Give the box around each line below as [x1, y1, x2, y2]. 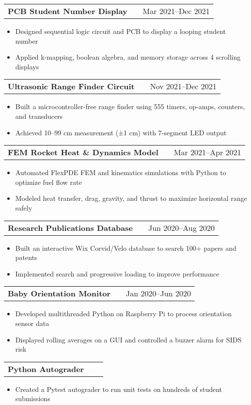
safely [15, 202, 32, 212]
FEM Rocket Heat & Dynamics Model [8, 146, 158, 158]
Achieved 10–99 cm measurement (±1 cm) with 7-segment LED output [15, 127, 227, 137]
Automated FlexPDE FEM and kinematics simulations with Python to [15, 167, 226, 178]
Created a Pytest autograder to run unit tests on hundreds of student [15, 384, 222, 394]
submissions [15, 393, 50, 404]
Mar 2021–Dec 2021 [142, 5, 210, 16]
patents [15, 252, 37, 262]
